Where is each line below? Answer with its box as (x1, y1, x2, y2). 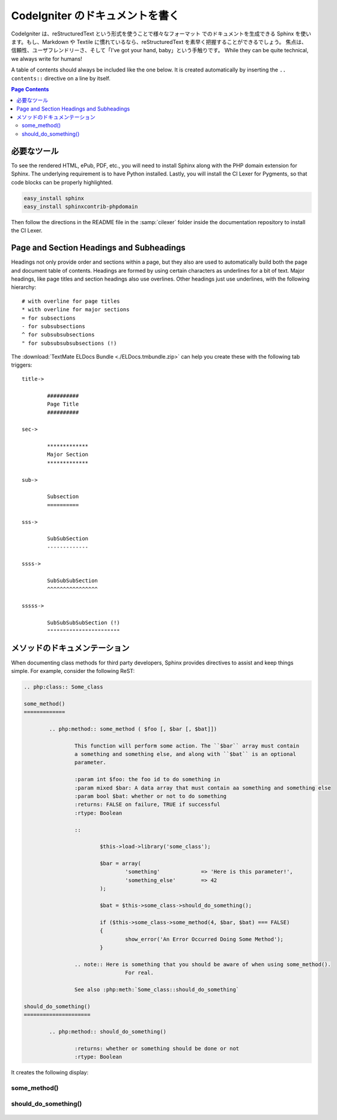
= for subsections (22, 314, 76, 321)
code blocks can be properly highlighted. (11, 178, 114, 186)
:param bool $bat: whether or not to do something (74, 793, 227, 799)
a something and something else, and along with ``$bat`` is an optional (74, 751, 297, 757)
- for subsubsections (22, 323, 85, 330)
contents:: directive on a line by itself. (11, 75, 111, 82)
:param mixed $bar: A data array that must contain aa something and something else (74, 784, 332, 791)
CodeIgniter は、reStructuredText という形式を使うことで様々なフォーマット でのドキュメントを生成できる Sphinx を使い (11, 30, 312, 37)
